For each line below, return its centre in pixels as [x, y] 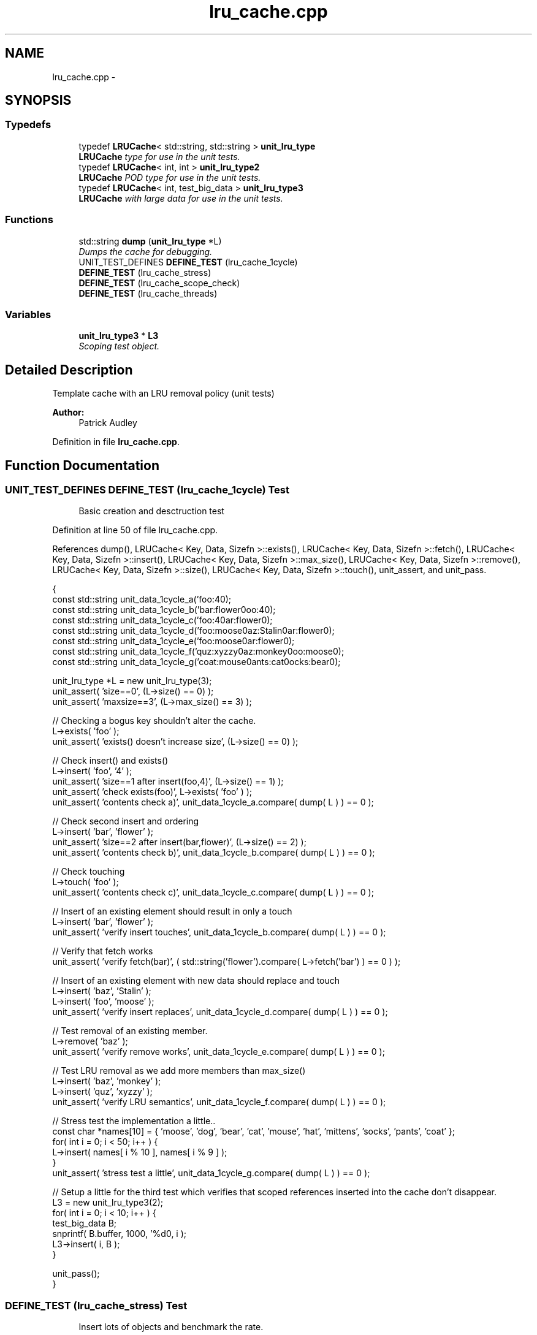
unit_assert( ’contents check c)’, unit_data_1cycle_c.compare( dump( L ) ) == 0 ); [213, 892]
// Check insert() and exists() [110, 761]
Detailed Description [69, 370]
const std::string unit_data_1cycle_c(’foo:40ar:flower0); [162, 620]
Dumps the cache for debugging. [146, 251]
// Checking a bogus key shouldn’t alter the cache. [154, 721]
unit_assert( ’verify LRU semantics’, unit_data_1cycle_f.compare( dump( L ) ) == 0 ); [219, 1102]
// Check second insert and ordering [126, 821]
